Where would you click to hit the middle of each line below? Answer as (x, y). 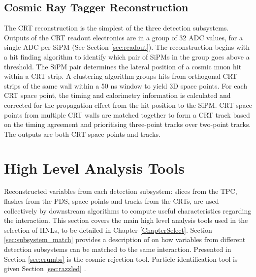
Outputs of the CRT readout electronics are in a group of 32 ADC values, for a (123, 37)
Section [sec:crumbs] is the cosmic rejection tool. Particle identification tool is (121, 259)
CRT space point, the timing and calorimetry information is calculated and (117, 95)
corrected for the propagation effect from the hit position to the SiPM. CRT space (128, 105)
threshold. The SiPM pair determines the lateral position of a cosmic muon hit (123, 66)
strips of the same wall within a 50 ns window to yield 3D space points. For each (126, 85)
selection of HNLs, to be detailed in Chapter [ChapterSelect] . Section (108, 230)
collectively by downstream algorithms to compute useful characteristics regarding (128, 210)
